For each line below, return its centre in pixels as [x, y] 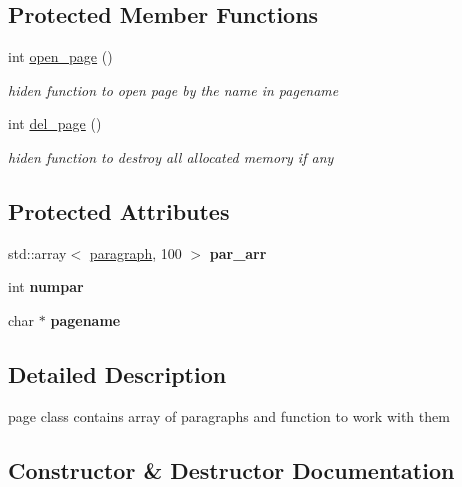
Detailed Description [117, 373]
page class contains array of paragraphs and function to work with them [229, 415]
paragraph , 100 [135, 252]
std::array [37, 252]
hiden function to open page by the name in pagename [173, 89]
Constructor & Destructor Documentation [231, 469]
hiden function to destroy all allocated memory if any [171, 156]
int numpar [46, 286]
